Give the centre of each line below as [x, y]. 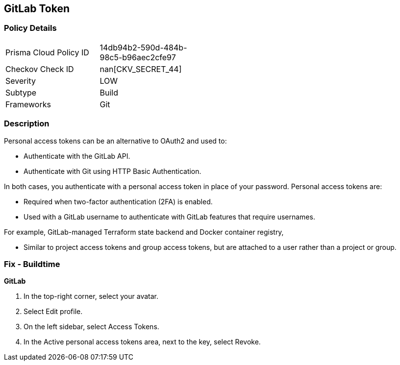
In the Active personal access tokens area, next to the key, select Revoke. [142, 342]
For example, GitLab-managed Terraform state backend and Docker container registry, [144, 232]
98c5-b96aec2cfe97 [138, 57]
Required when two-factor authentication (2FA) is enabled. [118, 201]
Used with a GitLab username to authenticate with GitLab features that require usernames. [169, 217]
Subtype [21, 92]
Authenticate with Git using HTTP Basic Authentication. [112, 171]
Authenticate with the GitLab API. [77, 156]
